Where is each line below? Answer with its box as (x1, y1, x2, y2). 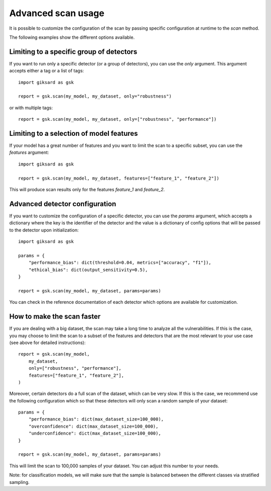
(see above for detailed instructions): (9, 340, 86, 346)
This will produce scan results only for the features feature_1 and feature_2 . (9, 187, 165, 193)
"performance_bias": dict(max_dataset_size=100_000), (28, 417, 164, 422)
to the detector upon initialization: (9, 227, 79, 233)
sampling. (9, 479, 30, 485)
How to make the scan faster (9, 312, 101, 321)
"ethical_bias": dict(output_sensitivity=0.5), (28, 267, 148, 273)
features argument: (9, 149, 49, 155)
